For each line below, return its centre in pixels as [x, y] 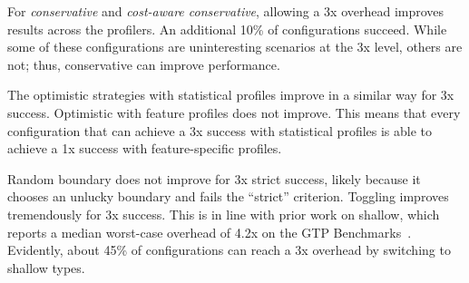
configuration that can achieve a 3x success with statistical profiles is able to [220, 130]
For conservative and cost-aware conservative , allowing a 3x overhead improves [226, 11]
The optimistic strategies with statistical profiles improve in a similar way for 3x [231, 95]
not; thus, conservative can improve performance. [144, 64]
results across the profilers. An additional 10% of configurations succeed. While [227, 29]
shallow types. [46, 267]
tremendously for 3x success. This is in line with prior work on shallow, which [224, 214]
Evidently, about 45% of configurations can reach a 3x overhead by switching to [229, 250]
